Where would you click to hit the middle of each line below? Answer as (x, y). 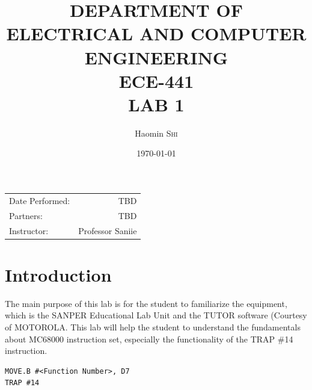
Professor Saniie (108, 230)
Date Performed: (40, 200)
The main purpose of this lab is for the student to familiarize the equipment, (146, 303)
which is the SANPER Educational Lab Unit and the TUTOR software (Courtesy (156, 315)
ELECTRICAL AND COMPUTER (156, 33)
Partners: (26, 215)
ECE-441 (156, 80)
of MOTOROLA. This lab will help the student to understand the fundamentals (153, 327)
